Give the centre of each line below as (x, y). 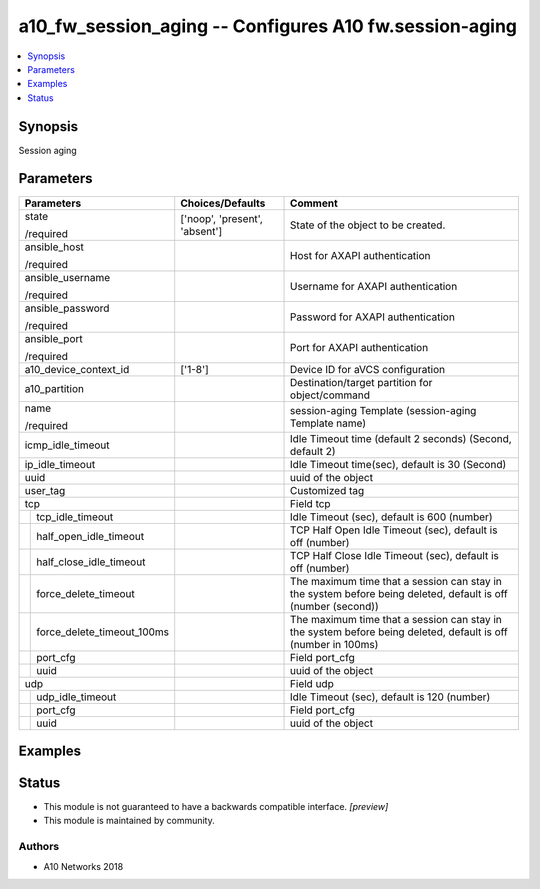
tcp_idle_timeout (75, 517)
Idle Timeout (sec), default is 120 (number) (390, 697)
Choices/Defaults (223, 203)
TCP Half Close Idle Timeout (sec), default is (394, 555)
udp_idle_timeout (76, 697)
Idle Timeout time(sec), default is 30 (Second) (398, 464)
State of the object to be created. (368, 225)
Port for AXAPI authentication (359, 347)
